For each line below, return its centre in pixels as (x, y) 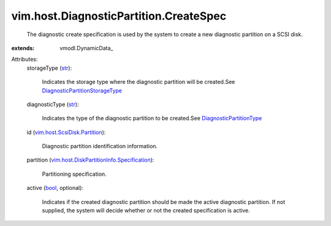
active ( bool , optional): (55, 188)
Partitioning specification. (74, 174)
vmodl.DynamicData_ (86, 48)
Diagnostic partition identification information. (100, 146)
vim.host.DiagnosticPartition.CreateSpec (119, 16)
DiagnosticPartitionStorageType (82, 90)
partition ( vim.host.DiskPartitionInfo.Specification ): (90, 160)
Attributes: (25, 59)
